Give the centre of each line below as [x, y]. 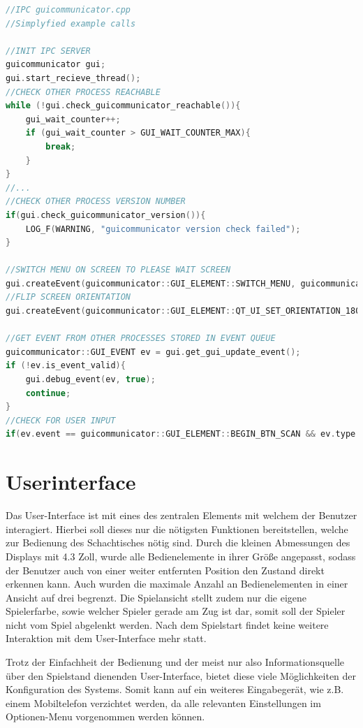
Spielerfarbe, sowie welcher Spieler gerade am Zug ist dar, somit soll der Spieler [176, 611]
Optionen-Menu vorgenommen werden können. [105, 716]
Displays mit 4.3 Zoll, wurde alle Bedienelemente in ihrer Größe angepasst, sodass [181, 556]
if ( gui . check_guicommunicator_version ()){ [106, 215]
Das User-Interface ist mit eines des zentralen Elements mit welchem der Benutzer [181, 515]
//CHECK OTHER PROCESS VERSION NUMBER [96, 202]
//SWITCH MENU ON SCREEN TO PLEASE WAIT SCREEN [118, 270]
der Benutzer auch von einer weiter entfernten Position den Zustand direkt [165, 570]
